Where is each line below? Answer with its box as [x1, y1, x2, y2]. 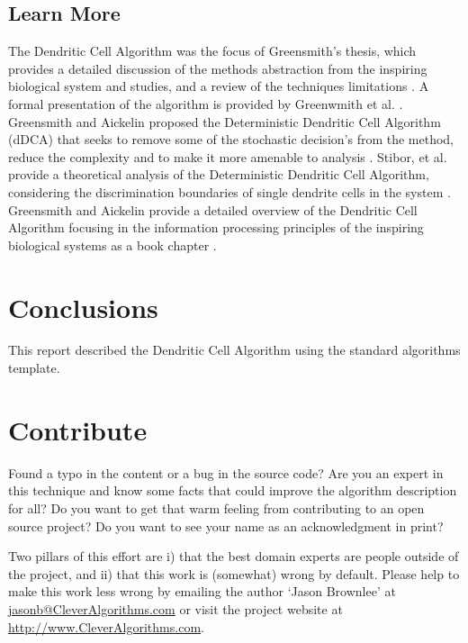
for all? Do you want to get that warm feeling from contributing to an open [8, 498, 425, 517]
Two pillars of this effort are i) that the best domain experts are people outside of [8, 547, 459, 566]
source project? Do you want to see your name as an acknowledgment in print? [8, 516, 444, 535]
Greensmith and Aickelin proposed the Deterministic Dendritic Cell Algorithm [8, 112, 441, 131]
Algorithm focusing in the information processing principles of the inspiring [8, 218, 424, 237]
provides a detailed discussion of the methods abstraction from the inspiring [8, 59, 427, 77]
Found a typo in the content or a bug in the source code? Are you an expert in [8, 463, 444, 482]
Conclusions [8, 288, 158, 325]
